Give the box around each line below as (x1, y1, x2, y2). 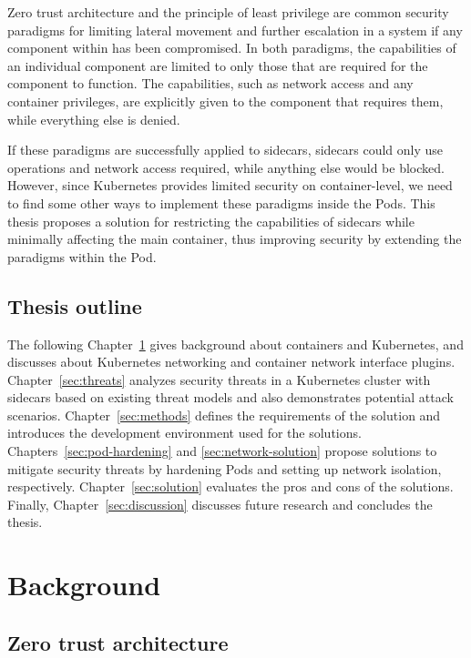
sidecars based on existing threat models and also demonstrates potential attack (7, 388, 454, 407)
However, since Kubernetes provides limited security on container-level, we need (7, 176, 453, 195)
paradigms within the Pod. (7, 247, 157, 266)
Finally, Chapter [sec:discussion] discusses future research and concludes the (7, 494, 433, 513)
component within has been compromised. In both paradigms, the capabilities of (7, 38, 456, 57)
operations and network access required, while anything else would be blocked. (7, 157, 445, 177)
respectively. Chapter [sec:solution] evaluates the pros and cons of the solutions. (7, 477, 454, 496)
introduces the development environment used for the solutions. (7, 423, 362, 442)
